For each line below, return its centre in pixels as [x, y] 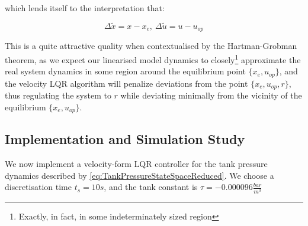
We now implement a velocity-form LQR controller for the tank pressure [136, 164]
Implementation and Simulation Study [125, 139]
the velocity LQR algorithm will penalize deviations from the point [126, 83]
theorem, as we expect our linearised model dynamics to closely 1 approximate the [153, 58]
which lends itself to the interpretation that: [85, 8]
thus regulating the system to [58, 95]
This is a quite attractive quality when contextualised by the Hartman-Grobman [151, 46]
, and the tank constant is [151, 187]
